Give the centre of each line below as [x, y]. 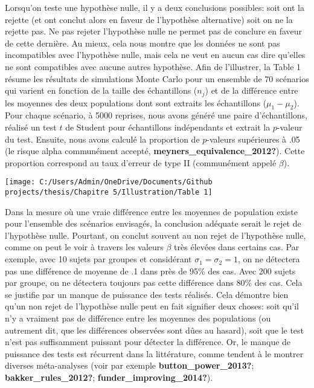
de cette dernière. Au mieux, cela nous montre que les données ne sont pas [143, 43]
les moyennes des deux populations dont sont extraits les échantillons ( [136, 102]
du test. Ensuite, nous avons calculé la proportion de [102, 139]
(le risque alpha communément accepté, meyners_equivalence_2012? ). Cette [155, 151]
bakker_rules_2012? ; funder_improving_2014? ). [109, 377]
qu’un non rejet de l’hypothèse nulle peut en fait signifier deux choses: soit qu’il [152, 306]
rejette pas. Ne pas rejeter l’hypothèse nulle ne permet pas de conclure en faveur [154, 31]
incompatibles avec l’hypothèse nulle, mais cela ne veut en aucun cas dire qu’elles [155, 55]
